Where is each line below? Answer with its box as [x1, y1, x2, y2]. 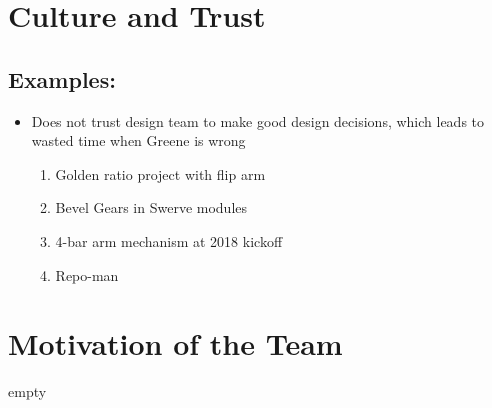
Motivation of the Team [8, 323, 343, 364]
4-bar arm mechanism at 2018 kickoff [55, 230, 283, 251]
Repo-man [55, 264, 119, 285]
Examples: [8, 63, 116, 94]
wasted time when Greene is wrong [31, 130, 246, 151]
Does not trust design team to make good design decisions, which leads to [31, 110, 485, 131]
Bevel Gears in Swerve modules [55, 197, 248, 218]
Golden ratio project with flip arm [55, 163, 266, 184]
